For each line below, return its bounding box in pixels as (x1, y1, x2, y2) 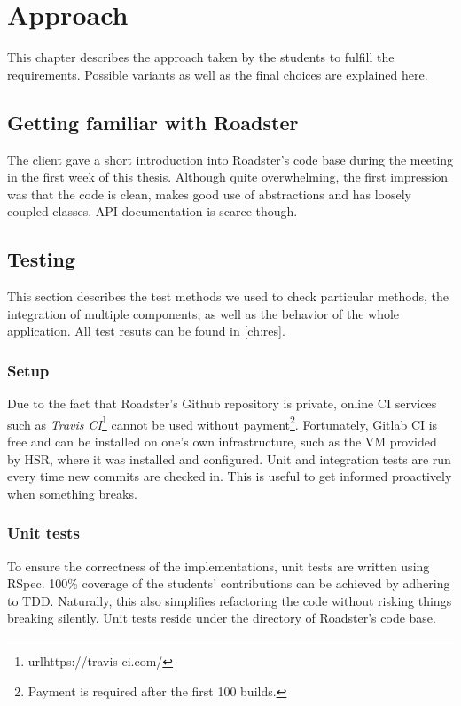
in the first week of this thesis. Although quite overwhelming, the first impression (7, 167, 448, 186)
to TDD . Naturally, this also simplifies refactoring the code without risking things (7, 591, 452, 609)
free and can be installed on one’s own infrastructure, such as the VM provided (7, 431, 437, 450)
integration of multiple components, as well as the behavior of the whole (7, 304, 400, 322)
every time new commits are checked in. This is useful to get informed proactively (7, 467, 452, 485)
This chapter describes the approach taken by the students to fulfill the (7, 48, 395, 66)
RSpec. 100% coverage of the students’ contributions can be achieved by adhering (7, 574, 450, 593)
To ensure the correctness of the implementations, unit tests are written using (7, 556, 430, 575)
